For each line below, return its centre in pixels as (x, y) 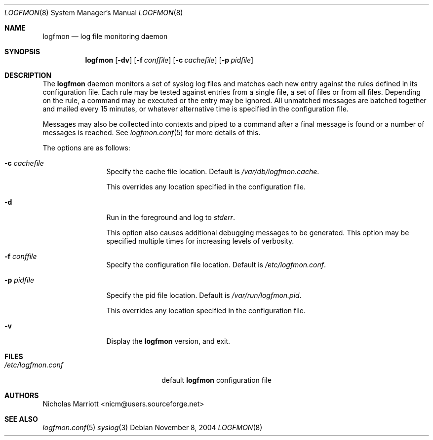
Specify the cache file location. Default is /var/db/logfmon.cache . (213, 171)
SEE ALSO (21, 419)
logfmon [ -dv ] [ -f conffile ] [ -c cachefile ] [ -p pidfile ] (169, 60)
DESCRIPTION (28, 75)
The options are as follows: (86, 148)
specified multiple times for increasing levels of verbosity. (200, 241)
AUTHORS (22, 395)
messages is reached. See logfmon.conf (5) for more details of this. (152, 132)
